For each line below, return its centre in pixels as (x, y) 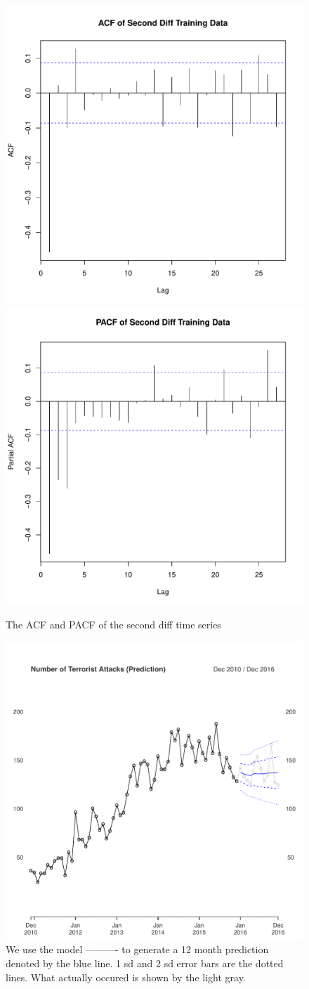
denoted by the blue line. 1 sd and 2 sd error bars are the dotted (145, 963)
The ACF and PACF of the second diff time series (113, 625)
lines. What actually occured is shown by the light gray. (126, 977)
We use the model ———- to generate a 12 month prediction (137, 949)
